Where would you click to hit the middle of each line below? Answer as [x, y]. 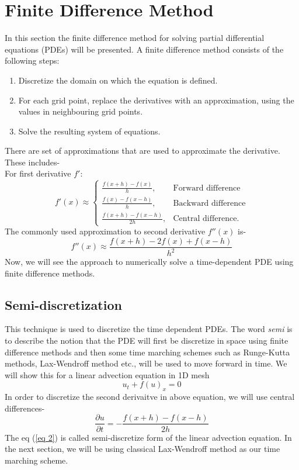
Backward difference [209, 203]
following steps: [32, 61]
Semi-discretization [63, 304]
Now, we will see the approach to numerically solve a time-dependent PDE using [149, 262]
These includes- [32, 162]
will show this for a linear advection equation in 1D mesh [107, 374]
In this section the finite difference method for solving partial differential [135, 38]
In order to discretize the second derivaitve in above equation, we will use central [150, 397]
